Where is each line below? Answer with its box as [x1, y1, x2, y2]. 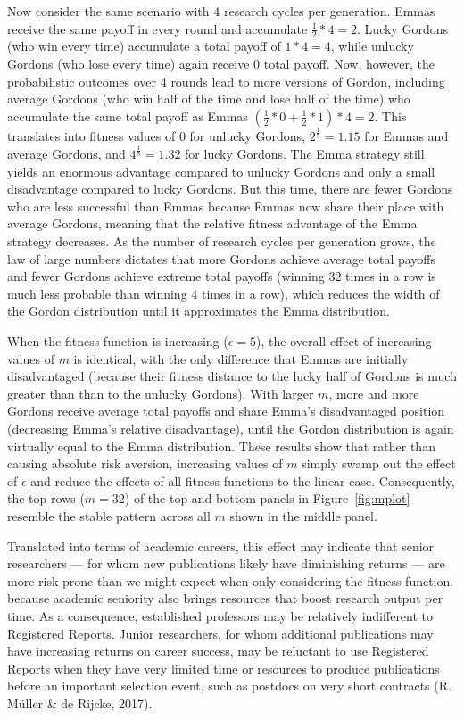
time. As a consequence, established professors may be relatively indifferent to [7, 606, 434, 624]
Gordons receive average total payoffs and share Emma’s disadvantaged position [7, 401, 445, 420]
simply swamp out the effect [302, 454, 456, 473]
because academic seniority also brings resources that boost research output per [7, 589, 443, 607]
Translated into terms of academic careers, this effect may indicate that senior [7, 536, 435, 555]
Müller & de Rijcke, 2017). [7, 693, 153, 712]
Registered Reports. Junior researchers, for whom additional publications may [7, 624, 434, 642]
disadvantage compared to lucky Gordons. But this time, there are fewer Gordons [7, 179, 453, 198]
